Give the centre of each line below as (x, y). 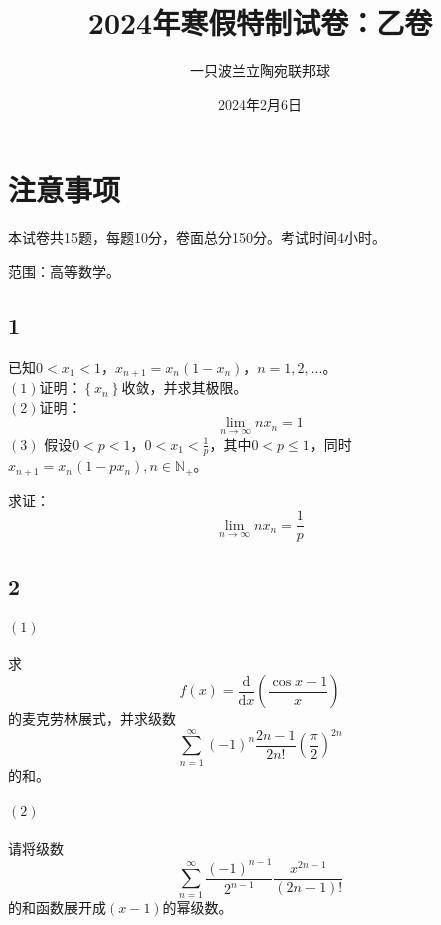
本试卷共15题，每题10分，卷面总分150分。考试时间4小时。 (197, 237)
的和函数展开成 (57, 907)
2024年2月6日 (260, 103)
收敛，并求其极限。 (184, 387)
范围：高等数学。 (64, 270)
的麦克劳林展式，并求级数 (92, 718)
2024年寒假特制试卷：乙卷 (260, 22)
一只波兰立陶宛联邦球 (260, 70)
